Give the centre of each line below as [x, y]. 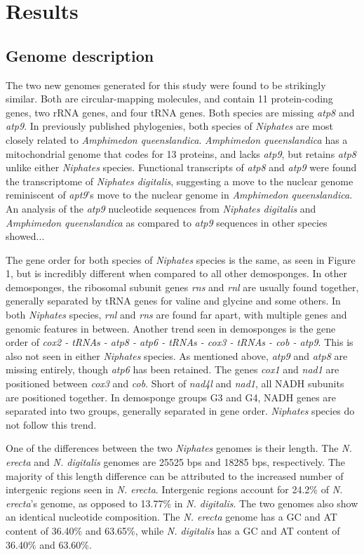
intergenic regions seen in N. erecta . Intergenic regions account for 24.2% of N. [174, 489]
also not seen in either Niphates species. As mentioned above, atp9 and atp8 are [177, 355]
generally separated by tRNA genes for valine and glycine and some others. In [173, 301]
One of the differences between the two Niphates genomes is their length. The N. [179, 448]
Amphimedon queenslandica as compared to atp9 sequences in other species [167, 222]
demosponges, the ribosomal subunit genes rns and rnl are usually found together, [182, 287]
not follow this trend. [51, 424]
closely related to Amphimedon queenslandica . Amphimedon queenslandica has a [177, 139]
